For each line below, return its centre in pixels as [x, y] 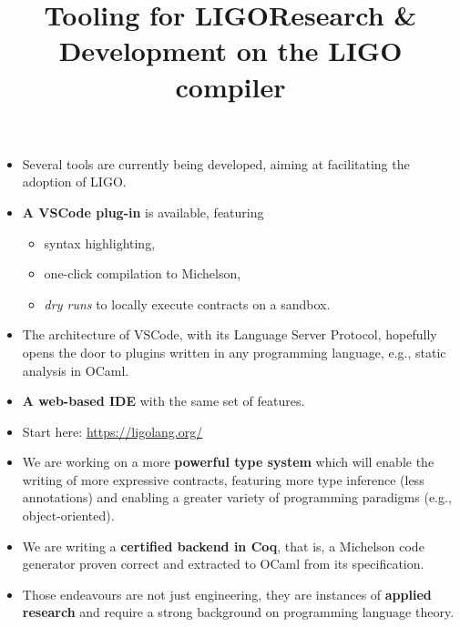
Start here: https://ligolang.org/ [112, 431]
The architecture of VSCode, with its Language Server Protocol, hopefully [230, 334]
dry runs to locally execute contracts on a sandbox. [187, 303]
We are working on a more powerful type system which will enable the [228, 462]
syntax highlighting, [100, 243]
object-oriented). [68, 516]
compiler [230, 86]
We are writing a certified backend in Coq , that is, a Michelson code [223, 546]
